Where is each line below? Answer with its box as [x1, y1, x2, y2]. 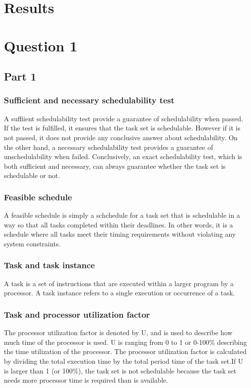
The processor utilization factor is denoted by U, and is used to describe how [4, 327, 233, 338]
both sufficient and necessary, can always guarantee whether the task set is [4, 161, 226, 171]
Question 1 [4, 35, 78, 55]
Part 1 [4, 69, 37, 84]
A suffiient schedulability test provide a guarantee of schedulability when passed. [4, 113, 243, 123]
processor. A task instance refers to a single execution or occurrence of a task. [4, 288, 235, 298]
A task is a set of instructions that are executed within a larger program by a [4, 278, 234, 288]
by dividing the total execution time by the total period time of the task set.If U [4, 356, 243, 366]
